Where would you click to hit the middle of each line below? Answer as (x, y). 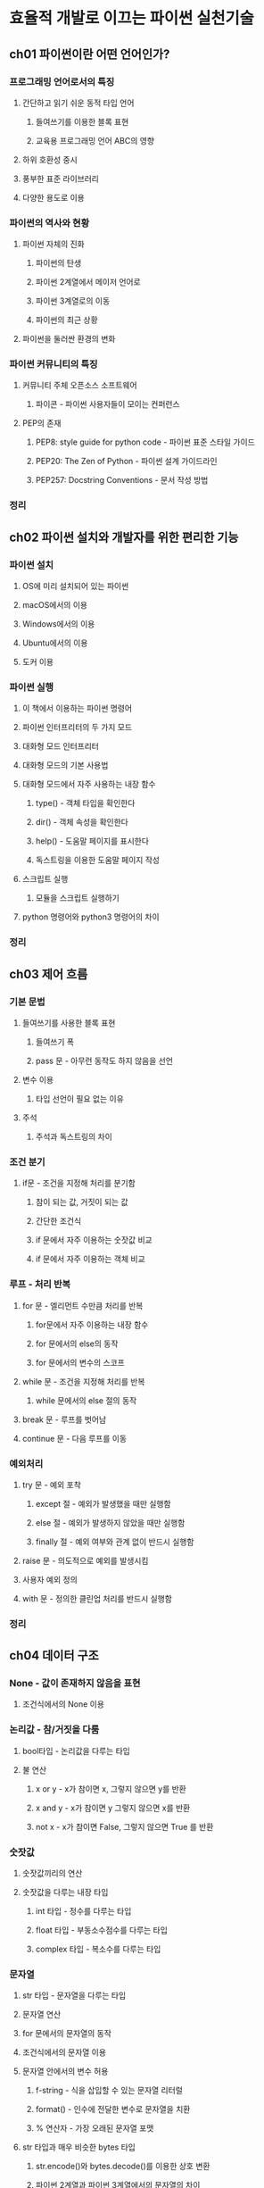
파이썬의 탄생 (58, 263)
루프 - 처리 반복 (40, 1285)
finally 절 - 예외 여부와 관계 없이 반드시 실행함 (115, 1542)
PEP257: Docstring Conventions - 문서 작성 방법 (122, 480)
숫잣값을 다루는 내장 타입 (65, 1893)
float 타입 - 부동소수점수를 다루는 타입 (101, 1930)
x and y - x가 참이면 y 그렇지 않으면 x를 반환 (113, 1808)
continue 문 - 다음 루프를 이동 (74, 1438)
